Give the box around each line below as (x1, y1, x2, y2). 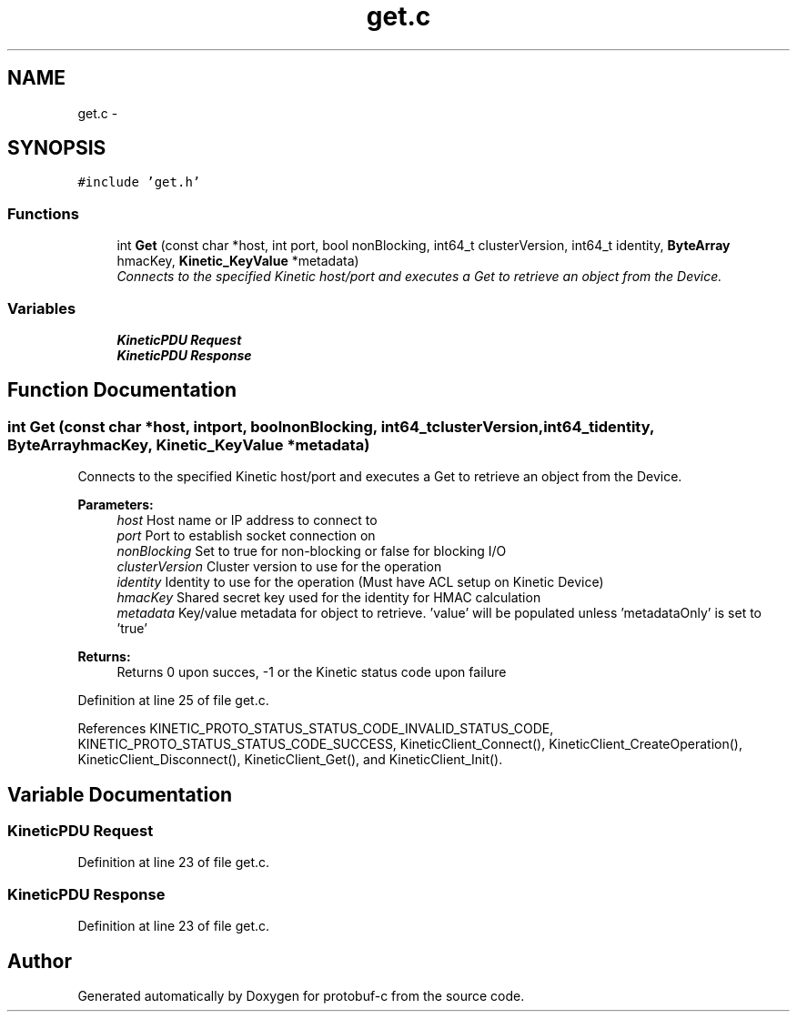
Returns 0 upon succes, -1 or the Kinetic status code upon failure (116, 664, 507, 681)
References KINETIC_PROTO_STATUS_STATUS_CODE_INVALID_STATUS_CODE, (77, 721, 554, 737)
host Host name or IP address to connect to (116, 512, 378, 529)
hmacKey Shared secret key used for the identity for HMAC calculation (116, 590, 541, 606)
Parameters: (77, 497, 154, 513)
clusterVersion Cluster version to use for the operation (116, 559, 442, 575)
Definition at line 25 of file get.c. (77, 692, 269, 709)
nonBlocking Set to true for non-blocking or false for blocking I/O (116, 543, 507, 560)
